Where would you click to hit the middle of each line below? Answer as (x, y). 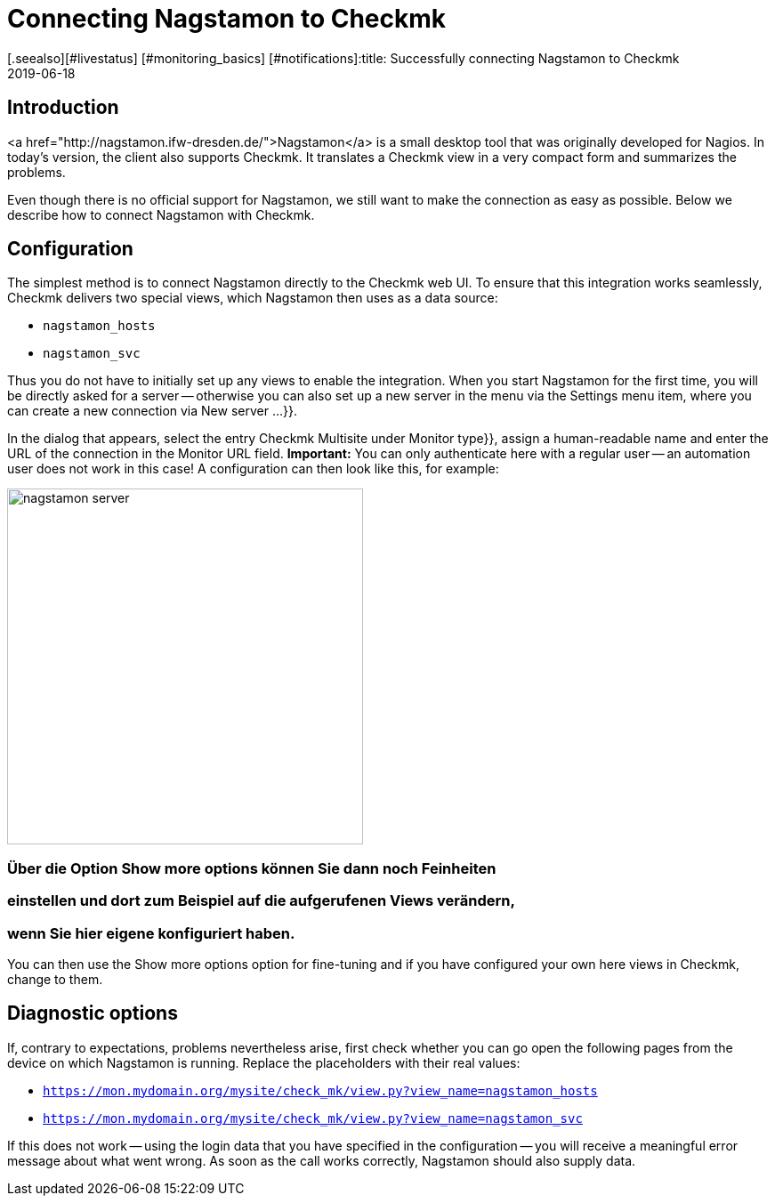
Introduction (63, 108)
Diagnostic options (93, 1013)
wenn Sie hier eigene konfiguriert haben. (151, 933)
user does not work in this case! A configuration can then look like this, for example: (253, 469)
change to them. (55, 979)
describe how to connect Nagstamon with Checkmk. (161, 214)
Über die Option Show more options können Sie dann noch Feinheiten (252, 868)
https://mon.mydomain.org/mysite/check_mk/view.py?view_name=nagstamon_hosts (320, 1090)
